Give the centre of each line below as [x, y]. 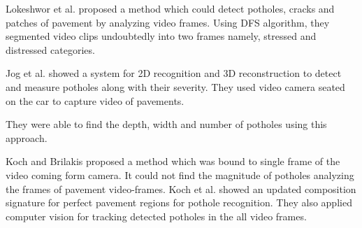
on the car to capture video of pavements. [95, 100]
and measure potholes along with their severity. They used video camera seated [175, 86]
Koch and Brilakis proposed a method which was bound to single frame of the [173, 161]
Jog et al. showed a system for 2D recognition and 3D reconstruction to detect [174, 73]
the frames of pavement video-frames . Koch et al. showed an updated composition [181, 188]
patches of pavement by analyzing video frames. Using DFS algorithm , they [168, 22]
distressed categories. [50, 49]
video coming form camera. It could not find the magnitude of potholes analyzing [180, 174]
